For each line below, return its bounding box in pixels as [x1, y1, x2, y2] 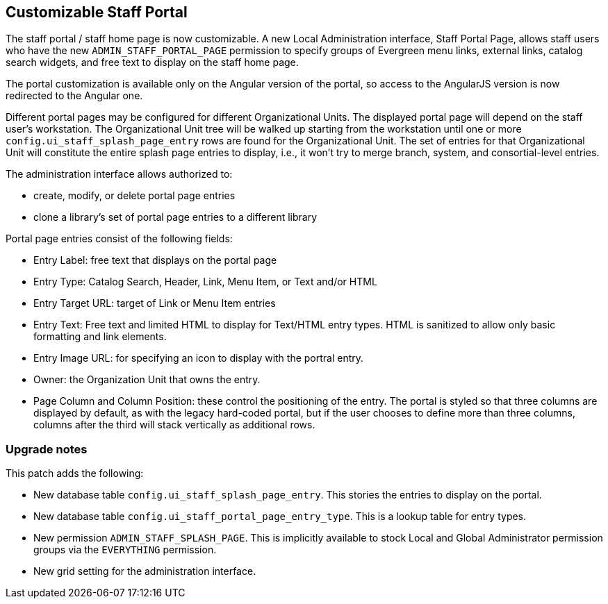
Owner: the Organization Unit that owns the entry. [33, 374, 261, 386]
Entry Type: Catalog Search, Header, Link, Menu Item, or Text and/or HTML [33, 276, 377, 288]
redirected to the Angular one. [6, 90, 143, 102]
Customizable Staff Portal [6, 3, 188, 21]
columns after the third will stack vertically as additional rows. [33, 419, 315, 431]
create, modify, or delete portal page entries [33, 190, 236, 202]
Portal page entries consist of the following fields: [6, 233, 233, 245]
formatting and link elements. [33, 330, 167, 343]
